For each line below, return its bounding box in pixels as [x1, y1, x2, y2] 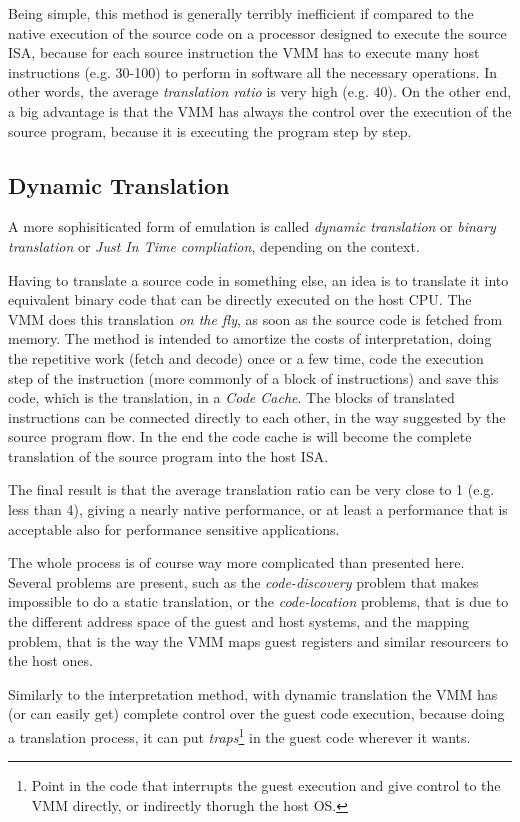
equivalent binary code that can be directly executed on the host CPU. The [8, 289, 472, 310]
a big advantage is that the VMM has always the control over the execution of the [8, 100, 512, 121]
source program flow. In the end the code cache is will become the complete [8, 426, 472, 447]
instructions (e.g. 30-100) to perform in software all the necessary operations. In [8, 61, 498, 82]
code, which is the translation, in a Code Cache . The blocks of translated [8, 387, 455, 408]
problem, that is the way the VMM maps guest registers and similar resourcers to [8, 630, 509, 651]
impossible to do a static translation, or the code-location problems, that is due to [8, 591, 509, 612]
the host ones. [8, 650, 93, 671]
